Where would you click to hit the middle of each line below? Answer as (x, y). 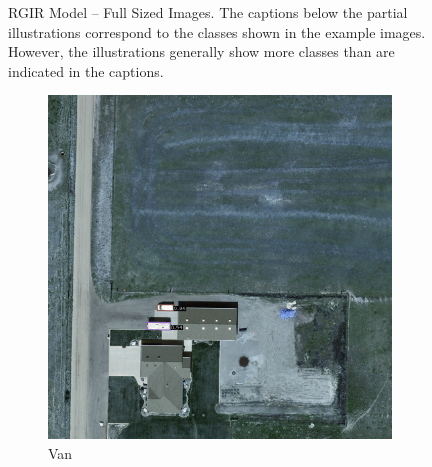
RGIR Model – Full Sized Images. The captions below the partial (208, 12)
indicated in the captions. (86, 70)
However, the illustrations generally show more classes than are (201, 51)
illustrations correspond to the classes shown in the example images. (217, 31)
